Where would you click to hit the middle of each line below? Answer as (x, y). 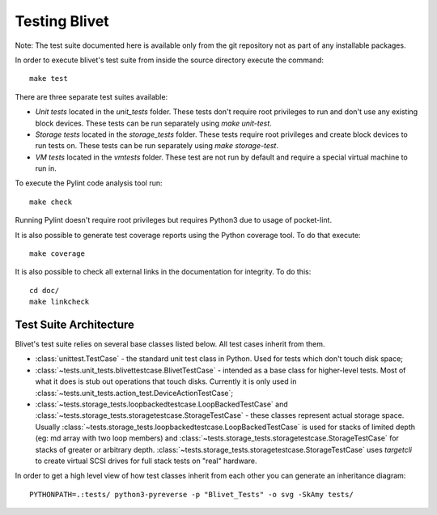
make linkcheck (59, 302)
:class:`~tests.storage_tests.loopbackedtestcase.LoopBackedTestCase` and (162, 404)
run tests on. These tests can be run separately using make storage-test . (157, 146)
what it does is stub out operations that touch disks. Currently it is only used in (166, 381)
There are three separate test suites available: (91, 96)
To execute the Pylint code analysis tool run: (89, 183)
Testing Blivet (62, 21)
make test (49, 79)
